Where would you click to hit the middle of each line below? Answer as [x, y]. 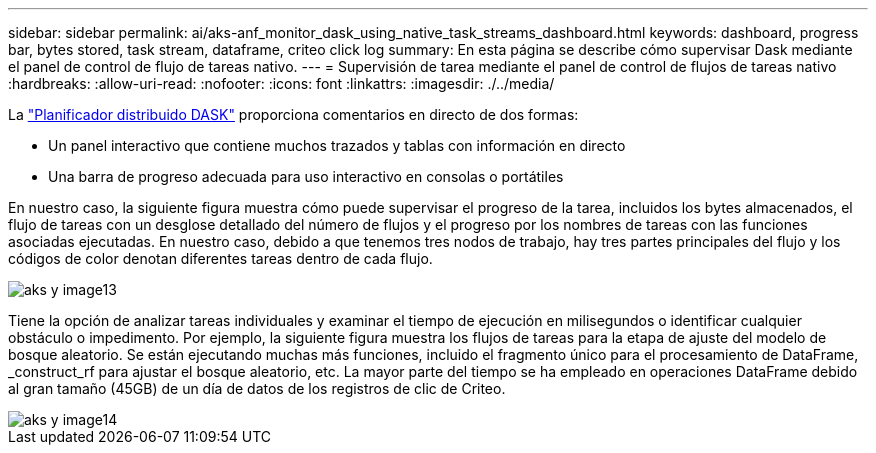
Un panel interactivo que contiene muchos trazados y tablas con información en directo [337, 145]
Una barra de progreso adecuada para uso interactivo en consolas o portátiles [306, 176]
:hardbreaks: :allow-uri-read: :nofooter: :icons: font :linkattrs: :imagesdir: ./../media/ [281, 83]
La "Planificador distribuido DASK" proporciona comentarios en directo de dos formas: [293, 114]
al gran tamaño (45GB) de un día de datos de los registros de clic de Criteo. [257, 388]
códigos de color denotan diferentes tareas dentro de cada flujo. [220, 258]
